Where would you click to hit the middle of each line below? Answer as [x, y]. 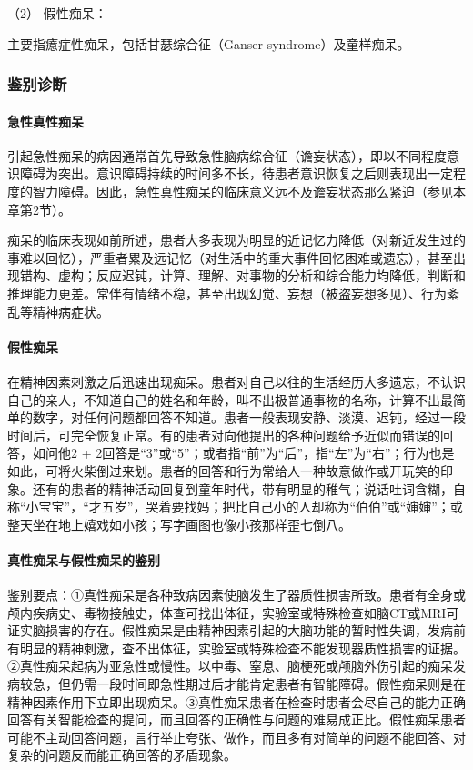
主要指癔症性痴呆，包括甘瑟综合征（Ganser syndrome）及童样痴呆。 [209, 43]
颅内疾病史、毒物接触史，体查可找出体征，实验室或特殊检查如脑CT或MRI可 [233, 612]
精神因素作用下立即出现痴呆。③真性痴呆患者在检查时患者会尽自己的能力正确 [236, 701]
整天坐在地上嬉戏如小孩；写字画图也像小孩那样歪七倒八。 [179, 524]
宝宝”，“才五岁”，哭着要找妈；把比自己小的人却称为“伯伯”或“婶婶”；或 [251, 507]
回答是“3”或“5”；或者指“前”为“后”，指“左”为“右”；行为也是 [278, 453]
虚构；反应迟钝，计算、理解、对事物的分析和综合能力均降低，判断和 [262, 275]
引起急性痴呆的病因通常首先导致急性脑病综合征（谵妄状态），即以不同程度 [227, 155]
